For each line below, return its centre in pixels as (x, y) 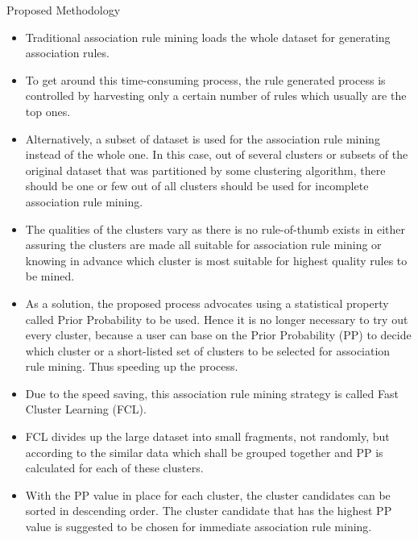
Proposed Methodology (64, 10)
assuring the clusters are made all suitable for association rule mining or (203, 245)
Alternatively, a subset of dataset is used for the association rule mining (203, 138)
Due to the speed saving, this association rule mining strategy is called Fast (212, 393)
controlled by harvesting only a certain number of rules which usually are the (216, 96)
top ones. (48, 111)
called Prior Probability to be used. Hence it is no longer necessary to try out (217, 319)
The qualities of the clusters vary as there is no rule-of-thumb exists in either (215, 228)
